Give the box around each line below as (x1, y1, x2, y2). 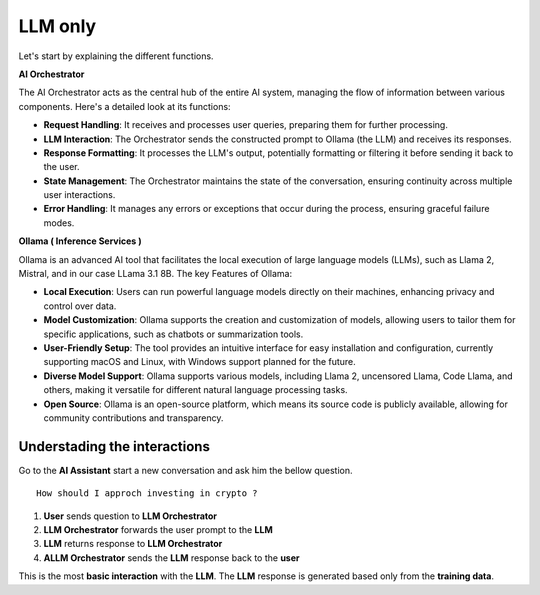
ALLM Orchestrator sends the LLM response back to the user (43, 551, 300, 564)
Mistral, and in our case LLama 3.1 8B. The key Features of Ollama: (18, 268, 293, 280)
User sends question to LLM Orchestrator (43, 510, 218, 522)
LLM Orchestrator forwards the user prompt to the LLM (43, 524, 274, 535)
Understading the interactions (18, 438, 210, 455)
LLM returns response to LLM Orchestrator (43, 538, 223, 550)
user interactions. (43, 189, 116, 201)
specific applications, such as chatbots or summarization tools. (43, 328, 304, 340)
